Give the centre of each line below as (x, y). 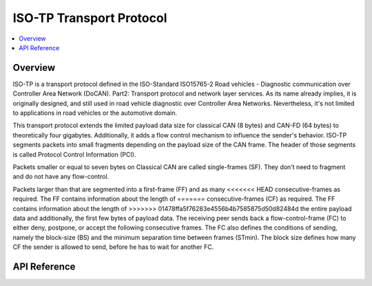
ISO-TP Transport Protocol (90, 18)
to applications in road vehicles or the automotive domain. (95, 113)
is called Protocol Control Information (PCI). (74, 154)
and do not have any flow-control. (61, 177)
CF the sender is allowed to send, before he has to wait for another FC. (113, 247)
